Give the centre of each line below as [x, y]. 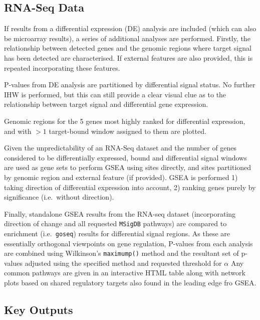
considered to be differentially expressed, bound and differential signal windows [125, 157]
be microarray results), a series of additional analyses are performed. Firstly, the [127, 38]
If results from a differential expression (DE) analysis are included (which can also [130, 28]
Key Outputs [39, 310]
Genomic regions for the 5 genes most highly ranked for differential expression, [125, 121]
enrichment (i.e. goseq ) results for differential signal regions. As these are [117, 233]
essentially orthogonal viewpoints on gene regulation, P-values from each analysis [128, 243]
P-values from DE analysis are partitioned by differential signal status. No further [130, 85]
